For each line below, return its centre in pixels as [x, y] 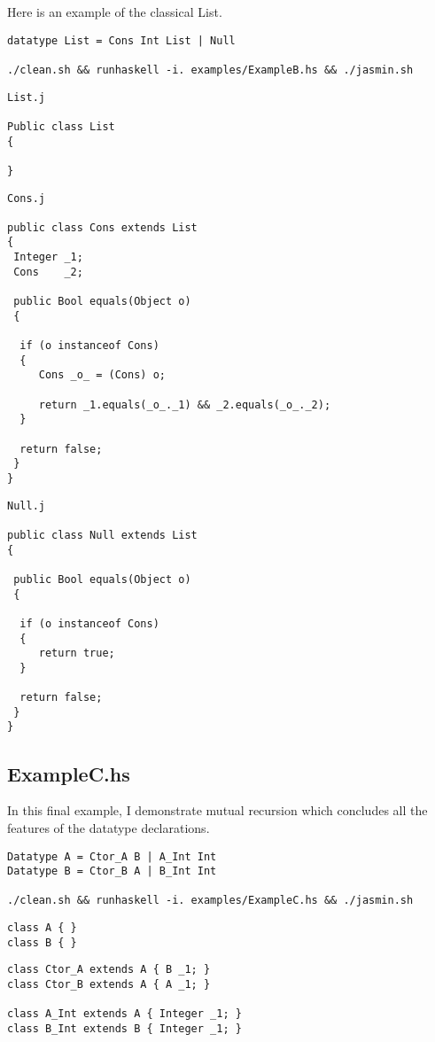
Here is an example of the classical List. [115, 12]
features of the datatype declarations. [109, 827]
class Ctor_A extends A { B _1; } [109, 970]
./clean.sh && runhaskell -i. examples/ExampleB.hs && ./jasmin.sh [210, 70]
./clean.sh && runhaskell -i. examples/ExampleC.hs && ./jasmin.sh [210, 901]
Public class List [61, 126]
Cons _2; [48, 272]
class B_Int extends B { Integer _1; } [124, 1029]
